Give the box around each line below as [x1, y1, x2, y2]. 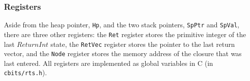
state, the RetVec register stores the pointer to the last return [50, 39, 235, 49]
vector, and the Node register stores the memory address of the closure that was [4, 48, 242, 59]
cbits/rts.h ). [4, 67, 47, 78]
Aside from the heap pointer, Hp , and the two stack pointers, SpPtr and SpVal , [4, 20, 239, 30]
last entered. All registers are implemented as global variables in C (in [4, 58, 213, 68]
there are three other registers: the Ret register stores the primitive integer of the [4, 29, 246, 39]
